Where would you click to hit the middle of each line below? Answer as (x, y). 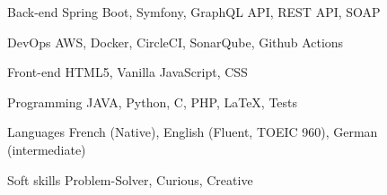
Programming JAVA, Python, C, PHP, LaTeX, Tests (153, 102)
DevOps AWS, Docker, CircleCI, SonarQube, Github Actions (176, 42)
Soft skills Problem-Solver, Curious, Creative (130, 179)
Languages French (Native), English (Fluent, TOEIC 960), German (193, 132)
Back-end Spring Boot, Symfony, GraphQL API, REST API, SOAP (194, 12)
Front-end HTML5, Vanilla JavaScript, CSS (128, 72)
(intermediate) (47, 149)
